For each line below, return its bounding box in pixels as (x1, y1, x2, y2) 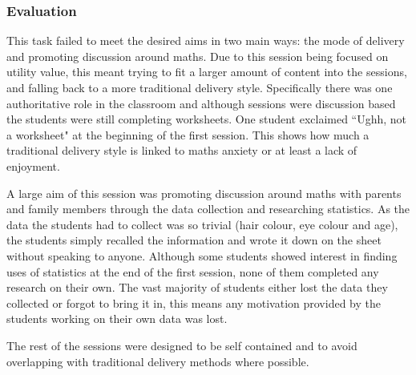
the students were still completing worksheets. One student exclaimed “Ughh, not (6, 111, 407, 127)
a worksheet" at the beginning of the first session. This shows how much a (6, 126, 370, 143)
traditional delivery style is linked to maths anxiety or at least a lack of (6, 142, 357, 159)
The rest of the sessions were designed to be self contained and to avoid (6, 337, 357, 353)
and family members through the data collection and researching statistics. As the (6, 200, 410, 217)
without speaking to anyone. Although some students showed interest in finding (6, 247, 398, 264)
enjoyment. (6, 157, 60, 174)
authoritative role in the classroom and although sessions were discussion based (6, 95, 396, 111)
